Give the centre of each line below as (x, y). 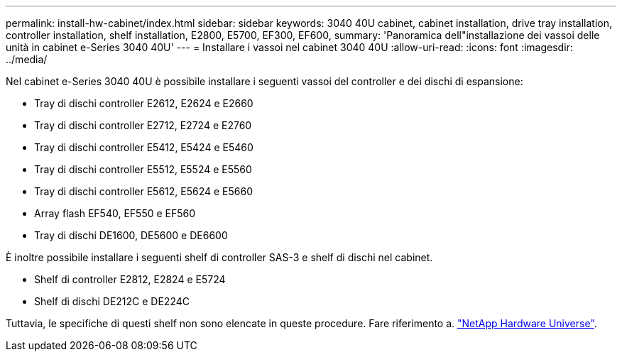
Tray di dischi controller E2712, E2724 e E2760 (143, 125)
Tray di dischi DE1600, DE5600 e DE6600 (131, 235)
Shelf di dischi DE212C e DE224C (112, 301)
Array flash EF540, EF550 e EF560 (115, 213)
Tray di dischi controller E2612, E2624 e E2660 (144, 103)
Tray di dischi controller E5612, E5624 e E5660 (143, 191)
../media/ (27, 59)
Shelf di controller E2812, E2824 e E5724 (130, 279)
